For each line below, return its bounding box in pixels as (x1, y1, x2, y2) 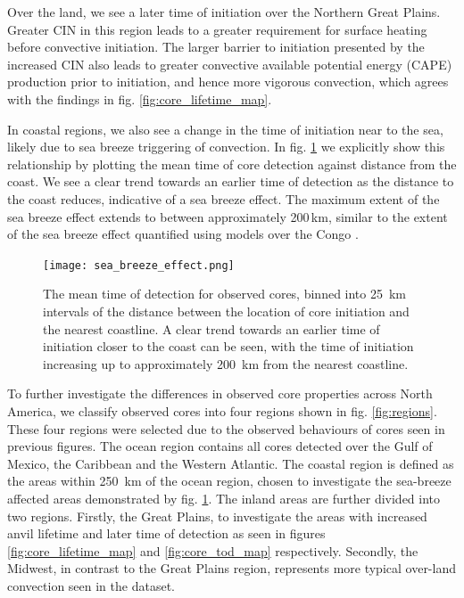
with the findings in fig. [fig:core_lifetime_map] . (7, 89, 272, 108)
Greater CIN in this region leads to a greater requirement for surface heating (7, 20, 427, 38)
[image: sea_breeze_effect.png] (43, 258, 235, 272)
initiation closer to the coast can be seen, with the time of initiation (43, 337, 414, 356)
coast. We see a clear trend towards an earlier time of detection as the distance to (7, 172, 454, 191)
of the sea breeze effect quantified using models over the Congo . (7, 225, 359, 243)
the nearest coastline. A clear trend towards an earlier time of (43, 319, 380, 338)
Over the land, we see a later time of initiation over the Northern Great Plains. (7, 3, 441, 20)
